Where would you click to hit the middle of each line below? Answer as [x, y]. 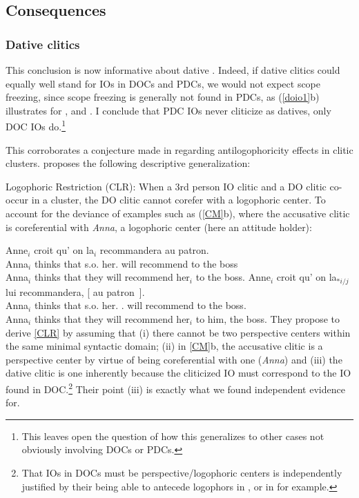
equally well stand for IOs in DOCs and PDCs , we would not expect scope [163, 83]
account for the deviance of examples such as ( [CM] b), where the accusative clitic [178, 213]
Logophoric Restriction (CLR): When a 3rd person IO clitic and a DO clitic [166, 186]
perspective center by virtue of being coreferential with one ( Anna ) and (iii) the [174, 359]
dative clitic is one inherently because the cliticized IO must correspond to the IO [178, 373]
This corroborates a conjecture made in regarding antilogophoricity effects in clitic [179, 149]
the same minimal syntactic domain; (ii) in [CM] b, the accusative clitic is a [164, 346]
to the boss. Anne [233, 277]
